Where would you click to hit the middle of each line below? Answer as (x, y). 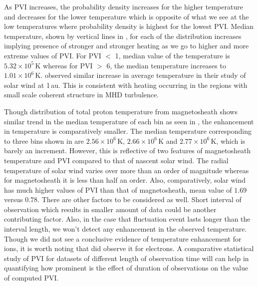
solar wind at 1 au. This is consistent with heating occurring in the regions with (126, 85)
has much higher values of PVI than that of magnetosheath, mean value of (118, 189)
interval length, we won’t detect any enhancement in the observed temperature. (126, 229)
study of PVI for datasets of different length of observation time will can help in (127, 258)
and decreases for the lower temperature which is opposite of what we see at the (127, 16)
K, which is (228, 141)
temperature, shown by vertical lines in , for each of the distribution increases (123, 36)
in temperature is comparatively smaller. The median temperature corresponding (128, 131)
